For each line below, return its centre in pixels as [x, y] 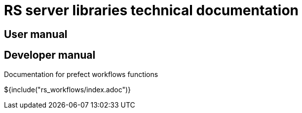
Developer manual [50, 55]
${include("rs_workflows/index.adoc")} [68, 89]
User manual [36, 34]
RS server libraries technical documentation [151, 10]
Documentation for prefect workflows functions [81, 74]
